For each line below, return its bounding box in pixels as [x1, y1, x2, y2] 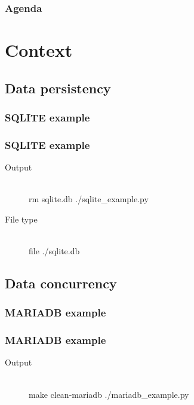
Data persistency [5, 78, 111, 97]
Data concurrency [5, 274, 117, 293]
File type [5, 212, 38, 225]
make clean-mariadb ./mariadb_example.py [29, 388, 189, 400]
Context [5, 38, 73, 62]
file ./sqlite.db [29, 245, 80, 257]
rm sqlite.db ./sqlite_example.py [29, 193, 149, 205]
